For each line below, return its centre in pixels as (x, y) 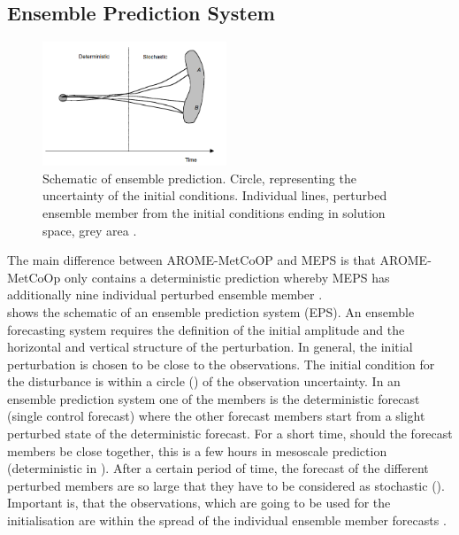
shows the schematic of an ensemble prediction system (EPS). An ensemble (211, 311)
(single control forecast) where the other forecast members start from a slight (216, 416)
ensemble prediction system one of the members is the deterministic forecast (214, 398)
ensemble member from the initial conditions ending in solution (214, 212)
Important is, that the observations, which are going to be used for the (199, 503)
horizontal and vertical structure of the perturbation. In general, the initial (210, 347)
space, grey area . (90, 230)
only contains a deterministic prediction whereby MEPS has (227, 277)
